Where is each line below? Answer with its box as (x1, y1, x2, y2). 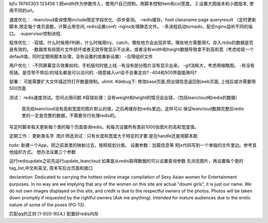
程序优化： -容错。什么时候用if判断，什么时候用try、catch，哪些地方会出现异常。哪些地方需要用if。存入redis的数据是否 (9, 40, 254, 45)
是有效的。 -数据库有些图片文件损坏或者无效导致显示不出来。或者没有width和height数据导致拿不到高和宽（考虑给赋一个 (9, 46, 254, 52)
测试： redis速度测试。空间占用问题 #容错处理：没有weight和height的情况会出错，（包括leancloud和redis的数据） (9, 94, 240, 100)
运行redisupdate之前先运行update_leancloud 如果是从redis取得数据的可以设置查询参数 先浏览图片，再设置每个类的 (9, 158, 244, 164)
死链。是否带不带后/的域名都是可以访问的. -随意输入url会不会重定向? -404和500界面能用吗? (9, 69, 197, 75)
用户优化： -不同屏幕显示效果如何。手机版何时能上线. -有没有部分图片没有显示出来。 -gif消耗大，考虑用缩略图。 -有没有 (9, 62, 255, 69)
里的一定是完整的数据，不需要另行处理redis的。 (21, 113, 119, 119)
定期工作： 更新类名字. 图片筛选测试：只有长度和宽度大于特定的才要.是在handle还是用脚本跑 (9, 133, 198, 139)
